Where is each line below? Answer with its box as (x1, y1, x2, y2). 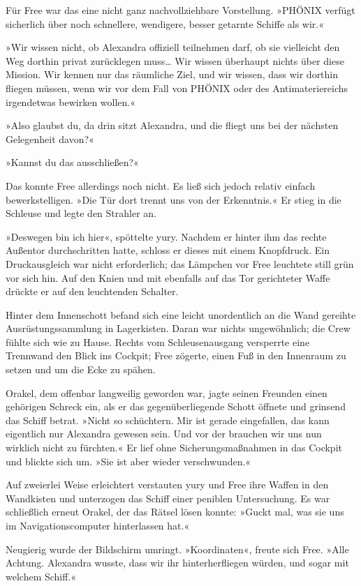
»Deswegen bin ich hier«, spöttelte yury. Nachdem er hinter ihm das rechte (6, 229, 327, 243)
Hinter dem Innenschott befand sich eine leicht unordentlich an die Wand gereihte (6, 307, 356, 322)
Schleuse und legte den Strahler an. (6, 206, 157, 220)
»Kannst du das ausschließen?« (6, 155, 139, 170)
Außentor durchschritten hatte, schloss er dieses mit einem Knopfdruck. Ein (6, 243, 330, 257)
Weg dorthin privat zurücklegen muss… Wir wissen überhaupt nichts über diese (6, 53, 344, 68)
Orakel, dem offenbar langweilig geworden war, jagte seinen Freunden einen (6, 385, 327, 400)
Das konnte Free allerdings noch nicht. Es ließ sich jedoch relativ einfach (6, 178, 316, 193)
